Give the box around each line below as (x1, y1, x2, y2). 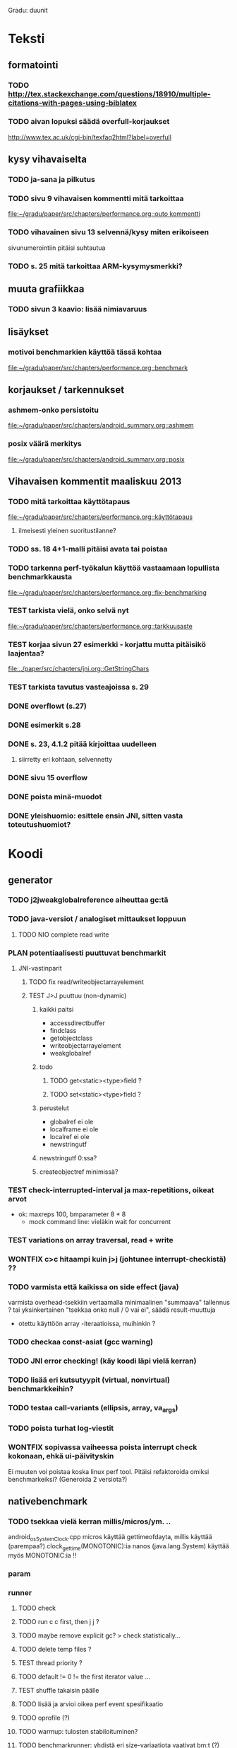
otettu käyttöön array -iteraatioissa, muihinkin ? (18, 1320, 156, 1328)
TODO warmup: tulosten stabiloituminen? (18, 1727, 138, 1736)
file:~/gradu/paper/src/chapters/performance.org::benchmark (8, 363, 188, 372)
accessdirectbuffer (49, 1019, 105, 1027)
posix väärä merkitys (8, 439, 82, 449)
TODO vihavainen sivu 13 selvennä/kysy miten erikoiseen (8, 227, 209, 237)
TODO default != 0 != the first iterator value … (18, 1672, 151, 1681)
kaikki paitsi (39, 1005, 74, 1014)
